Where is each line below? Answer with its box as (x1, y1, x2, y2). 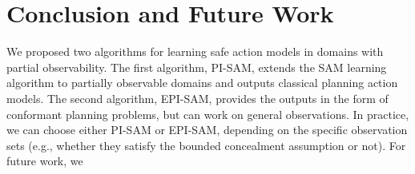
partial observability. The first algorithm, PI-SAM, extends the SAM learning (6, 58, 387, 75)
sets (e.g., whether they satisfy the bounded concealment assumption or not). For (6, 136, 406, 153)
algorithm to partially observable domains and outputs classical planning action (6, 74, 398, 91)
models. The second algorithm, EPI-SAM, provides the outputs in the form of (6, 89, 389, 106)
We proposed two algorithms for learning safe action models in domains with (6, 43, 384, 60)
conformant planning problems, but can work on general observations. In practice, (6, 105, 409, 122)
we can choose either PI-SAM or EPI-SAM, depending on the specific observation (6, 121, 408, 138)
